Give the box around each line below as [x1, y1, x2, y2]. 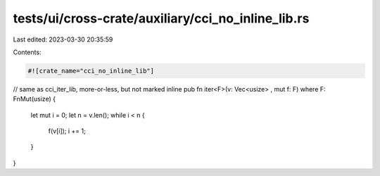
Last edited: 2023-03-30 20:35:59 [13, 35, 113, 44]
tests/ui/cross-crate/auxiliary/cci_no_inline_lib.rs [13, 11, 310, 26]
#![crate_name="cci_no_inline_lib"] [27, 67, 155, 75]
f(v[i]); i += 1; [48, 127, 86, 135]
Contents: [13, 48, 42, 56]
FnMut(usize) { [13, 95, 56, 103]
